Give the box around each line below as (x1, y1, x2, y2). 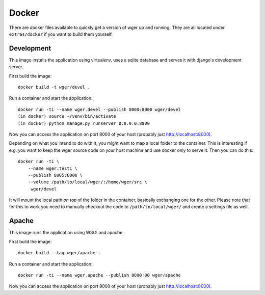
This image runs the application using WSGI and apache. (9, 230, 124, 236)
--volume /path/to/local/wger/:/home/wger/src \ (27, 179, 147, 185)
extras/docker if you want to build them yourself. (9, 31, 113, 37)
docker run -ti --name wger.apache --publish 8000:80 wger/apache (18, 272, 181, 278)
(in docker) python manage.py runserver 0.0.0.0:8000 (18, 120, 150, 126)
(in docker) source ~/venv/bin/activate (18, 113, 116, 119)
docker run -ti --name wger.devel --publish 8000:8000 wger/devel (18, 107, 181, 112)
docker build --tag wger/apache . (18, 250, 101, 256)
